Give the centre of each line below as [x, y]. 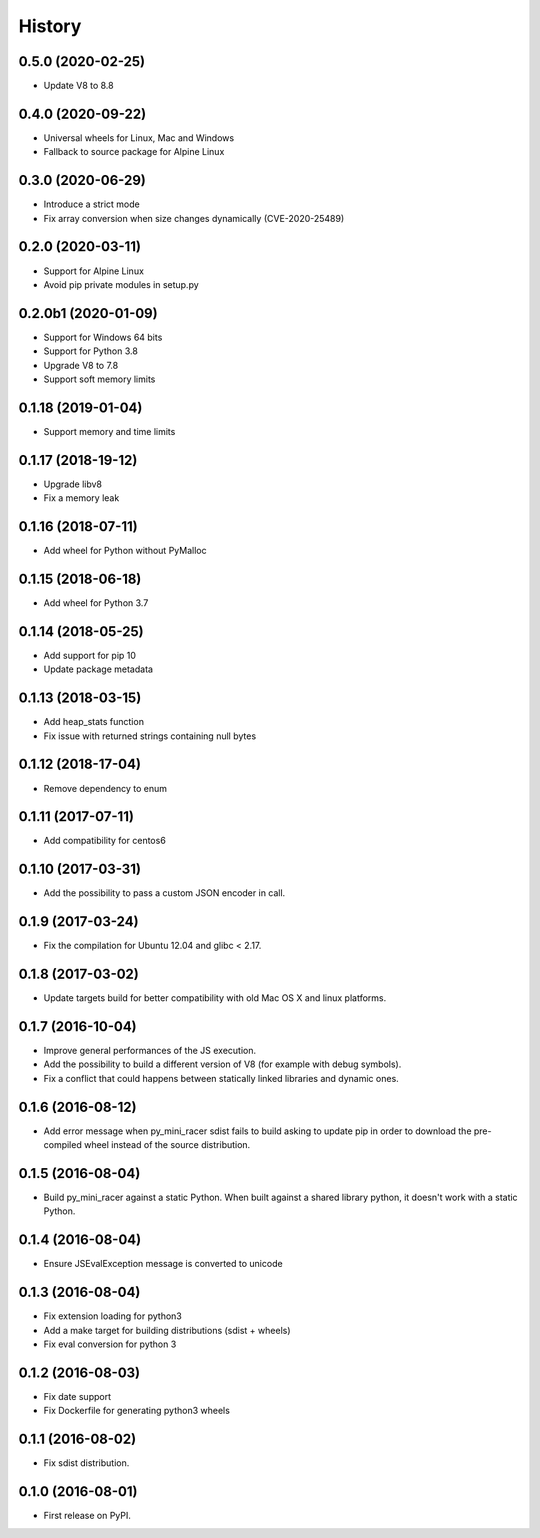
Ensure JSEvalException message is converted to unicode [163, 1264]
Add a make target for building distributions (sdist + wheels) [167, 1330]
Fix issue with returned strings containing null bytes [150, 736]
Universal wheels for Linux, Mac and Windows [139, 137]
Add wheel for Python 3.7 [96, 603]
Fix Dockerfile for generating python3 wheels [136, 1411]
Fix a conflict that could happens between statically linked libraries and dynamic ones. [221, 1078]
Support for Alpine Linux [94, 271]
